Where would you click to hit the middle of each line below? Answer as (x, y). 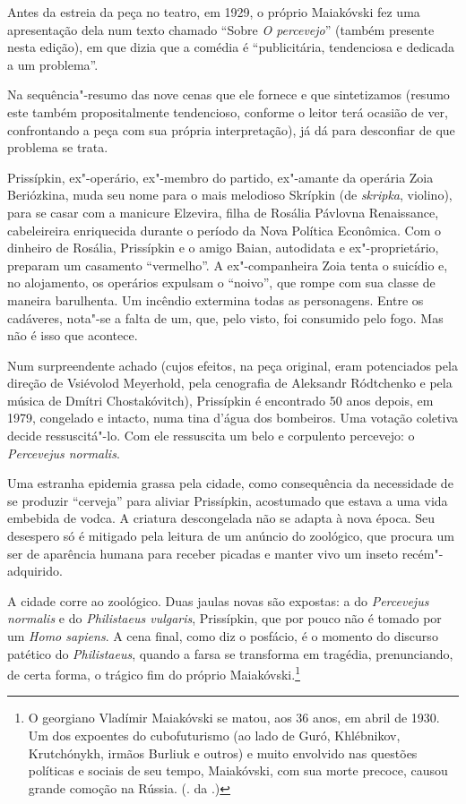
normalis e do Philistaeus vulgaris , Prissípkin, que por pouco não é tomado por (224, 618)
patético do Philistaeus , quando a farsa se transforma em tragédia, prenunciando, (230, 653)
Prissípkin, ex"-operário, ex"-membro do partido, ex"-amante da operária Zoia (220, 177)
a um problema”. (53, 64)
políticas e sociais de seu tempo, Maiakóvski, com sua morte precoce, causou (238, 770)
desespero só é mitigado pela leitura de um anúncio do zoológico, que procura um (231, 536)
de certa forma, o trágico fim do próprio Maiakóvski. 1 (154, 673)
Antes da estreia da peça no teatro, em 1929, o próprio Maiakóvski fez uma (214, 12)
